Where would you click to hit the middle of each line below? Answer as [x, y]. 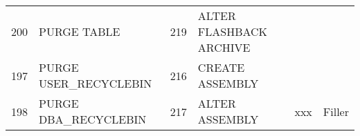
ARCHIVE [224, 47]
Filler [336, 111]
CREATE [221, 67]
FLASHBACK [233, 31]
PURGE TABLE [80, 31]
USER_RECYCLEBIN [96, 83]
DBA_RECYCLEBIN [93, 119]
